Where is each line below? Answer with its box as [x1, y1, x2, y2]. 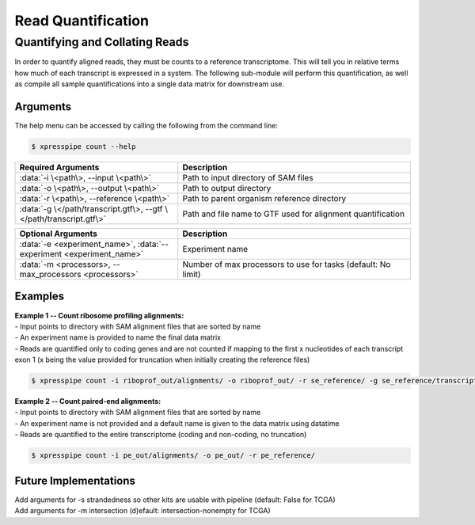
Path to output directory [182, 183, 272, 194]
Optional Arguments [19, 228, 98, 239]
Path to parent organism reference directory [182, 193, 347, 204]
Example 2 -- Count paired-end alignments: [14, 397, 161, 406]
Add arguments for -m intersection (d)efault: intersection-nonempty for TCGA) [14, 506, 271, 515]
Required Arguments [19, 162, 100, 173]
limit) [182, 269, 201, 280]
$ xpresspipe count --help [31, 143, 136, 151]
